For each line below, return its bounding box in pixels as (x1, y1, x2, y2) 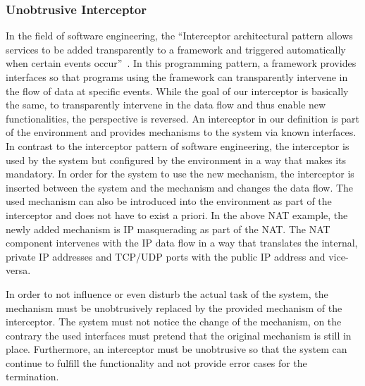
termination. (6, 369, 59, 384)
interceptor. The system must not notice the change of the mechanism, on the (6, 314, 342, 329)
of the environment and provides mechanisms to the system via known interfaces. (6, 125, 357, 139)
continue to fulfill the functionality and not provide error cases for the (6, 355, 307, 370)
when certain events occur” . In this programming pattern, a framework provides (6, 56, 357, 70)
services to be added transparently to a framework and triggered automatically (6, 42, 346, 56)
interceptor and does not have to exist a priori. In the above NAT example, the (6, 207, 348, 222)
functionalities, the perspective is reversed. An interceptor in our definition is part (6, 111, 359, 125)
